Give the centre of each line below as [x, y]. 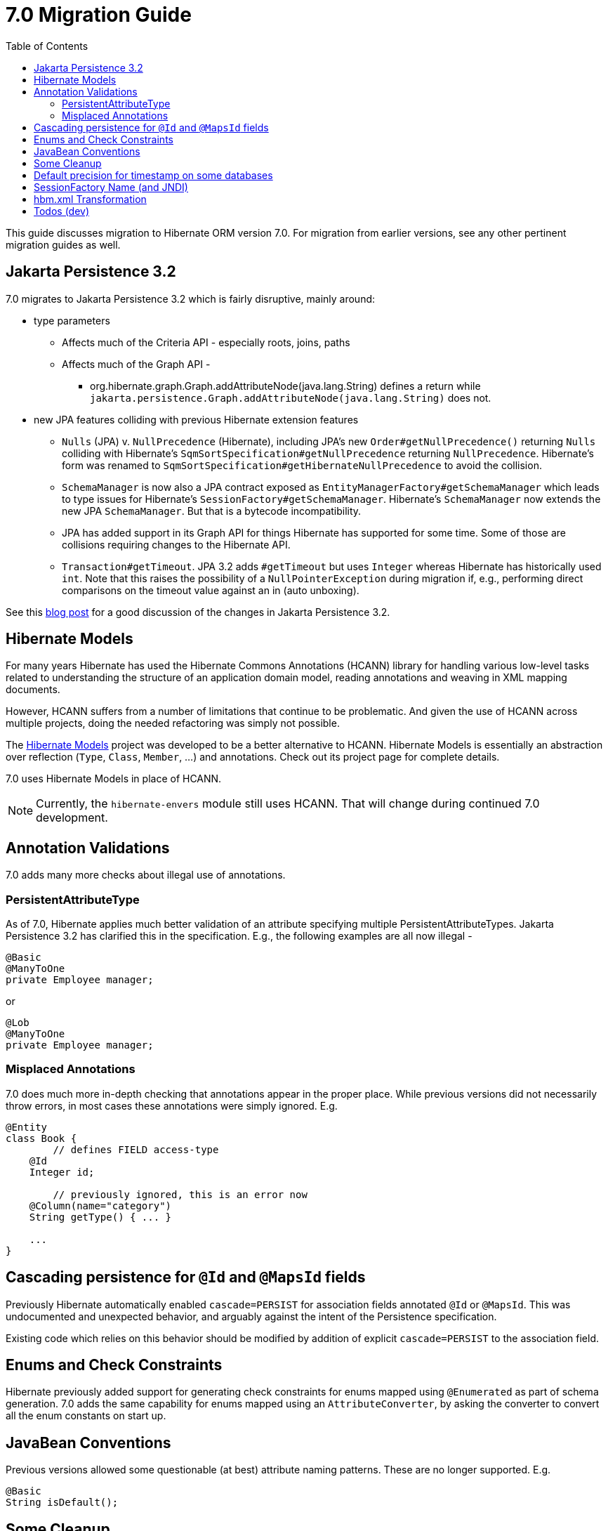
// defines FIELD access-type [136, 1149]
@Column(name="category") [100, 1205]
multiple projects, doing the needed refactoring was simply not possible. [173, 723]
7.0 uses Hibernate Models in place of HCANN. [114, 779]
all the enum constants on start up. [86, 1416]
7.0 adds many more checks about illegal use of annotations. [146, 875]
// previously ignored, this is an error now [180, 1194]
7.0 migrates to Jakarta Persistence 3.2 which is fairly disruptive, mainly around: [191, 298]
